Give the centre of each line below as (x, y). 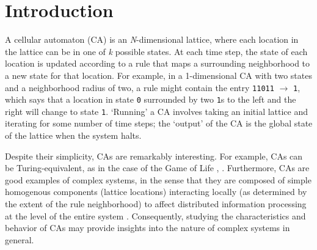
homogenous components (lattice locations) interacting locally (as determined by (156, 192)
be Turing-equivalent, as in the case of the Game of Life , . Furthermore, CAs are (157, 168)
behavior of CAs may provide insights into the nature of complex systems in (148, 228)
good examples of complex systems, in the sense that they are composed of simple (158, 179)
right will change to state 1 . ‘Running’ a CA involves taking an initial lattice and (157, 111)
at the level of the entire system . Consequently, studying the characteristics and (155, 215)
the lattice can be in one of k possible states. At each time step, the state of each (156, 51)
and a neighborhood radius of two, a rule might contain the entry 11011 (140, 87)
